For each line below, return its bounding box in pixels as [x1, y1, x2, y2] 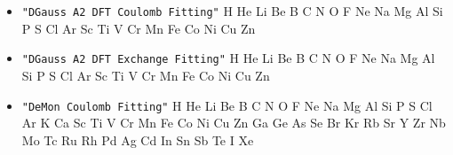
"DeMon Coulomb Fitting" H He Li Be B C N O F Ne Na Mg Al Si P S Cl [21, 96, 433, 114]
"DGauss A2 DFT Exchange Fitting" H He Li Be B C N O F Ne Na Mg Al [21, 49, 435, 67]
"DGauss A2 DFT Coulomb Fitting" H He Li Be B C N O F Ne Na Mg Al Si [21, 2, 443, 19]
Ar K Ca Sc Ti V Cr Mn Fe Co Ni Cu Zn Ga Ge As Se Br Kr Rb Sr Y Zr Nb [21, 113, 446, 132]
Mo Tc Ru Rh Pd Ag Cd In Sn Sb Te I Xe [21, 130, 254, 149]
